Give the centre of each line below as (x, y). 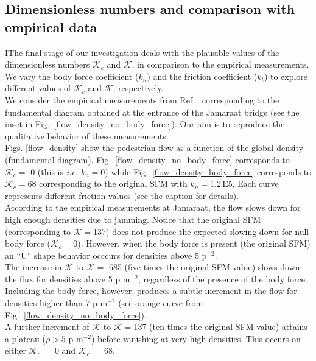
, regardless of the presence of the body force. (223, 279)
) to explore (286, 76)
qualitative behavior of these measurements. (87, 135)
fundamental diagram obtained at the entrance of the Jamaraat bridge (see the (152, 112)
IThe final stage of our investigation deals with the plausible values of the (142, 52)
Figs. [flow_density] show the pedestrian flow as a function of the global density (154, 148)
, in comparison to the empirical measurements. (220, 64)
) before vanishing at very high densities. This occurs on (196, 338)
